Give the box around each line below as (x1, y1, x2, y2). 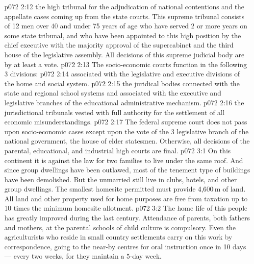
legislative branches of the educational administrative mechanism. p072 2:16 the (4, 97, 244, 107)
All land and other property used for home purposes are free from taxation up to (4, 193, 248, 203)
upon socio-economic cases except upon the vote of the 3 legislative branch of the (4, 126, 249, 136)
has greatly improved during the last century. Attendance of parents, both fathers (4, 213, 250, 223)
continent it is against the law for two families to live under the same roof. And (4, 155, 243, 165)
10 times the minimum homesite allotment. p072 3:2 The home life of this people (4, 203, 248, 213)
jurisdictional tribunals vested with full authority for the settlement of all (4, 107, 225, 117)
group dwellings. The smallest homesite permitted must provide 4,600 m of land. (4, 184, 246, 194)
